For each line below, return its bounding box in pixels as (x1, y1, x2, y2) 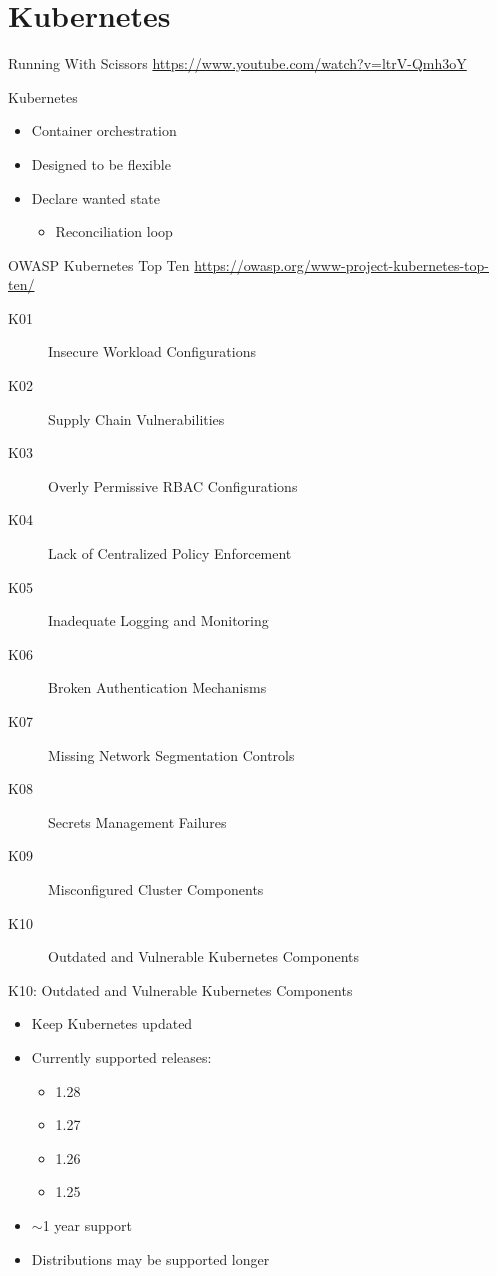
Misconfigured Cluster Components (48, 878, 264, 899)
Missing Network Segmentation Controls (48, 744, 295, 765)
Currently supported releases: (31, 1046, 212, 1067)
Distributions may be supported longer (31, 1248, 270, 1269)
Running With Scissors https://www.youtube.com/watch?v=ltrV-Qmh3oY (8, 53, 467, 74)
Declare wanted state (31, 187, 161, 208)
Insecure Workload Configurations (48, 341, 256, 362)
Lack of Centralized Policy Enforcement (48, 543, 292, 564)
